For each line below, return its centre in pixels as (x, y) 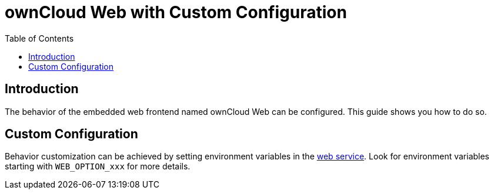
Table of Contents (39, 38)
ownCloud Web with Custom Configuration (176, 12)
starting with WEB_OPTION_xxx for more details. (98, 166)
